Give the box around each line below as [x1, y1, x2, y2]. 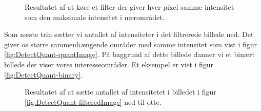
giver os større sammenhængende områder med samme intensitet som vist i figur [4, 39, 257, 49]
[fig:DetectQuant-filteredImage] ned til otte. [25, 96, 162, 107]
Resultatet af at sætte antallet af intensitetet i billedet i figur [25, 86, 216, 97]
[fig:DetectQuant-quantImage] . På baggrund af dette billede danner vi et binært [4, 49, 255, 60]
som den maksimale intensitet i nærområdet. [25, 11, 165, 22]
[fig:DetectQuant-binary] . [4, 69, 83, 80]
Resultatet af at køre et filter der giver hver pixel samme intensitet [25, 2, 234, 12]
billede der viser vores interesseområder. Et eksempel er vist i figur [4, 59, 214, 69]
